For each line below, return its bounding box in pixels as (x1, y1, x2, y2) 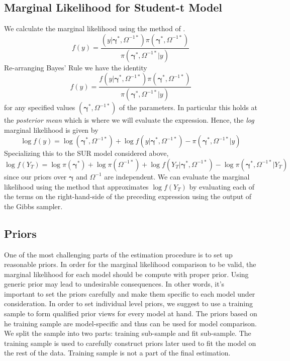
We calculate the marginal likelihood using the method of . (4, 23, 185, 34)
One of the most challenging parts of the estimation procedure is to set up (4, 249, 233, 259)
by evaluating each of (189, 181, 255, 192)
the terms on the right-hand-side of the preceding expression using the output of (4, 191, 252, 202)
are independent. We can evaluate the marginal (104, 171, 250, 182)
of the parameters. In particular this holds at (119, 102, 257, 113)
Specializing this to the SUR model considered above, (4, 148, 169, 158)
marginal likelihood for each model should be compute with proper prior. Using (4, 268, 249, 279)
